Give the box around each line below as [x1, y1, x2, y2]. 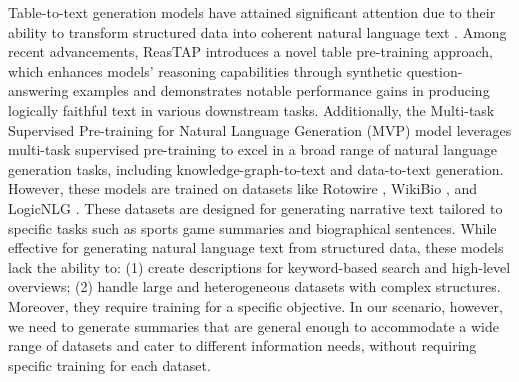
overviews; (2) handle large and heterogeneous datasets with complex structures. [8, 276, 501, 297]
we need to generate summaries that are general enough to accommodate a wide [8, 315, 500, 336]
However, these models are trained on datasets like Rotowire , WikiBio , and [8, 178, 478, 199]
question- [406, 60, 463, 81]
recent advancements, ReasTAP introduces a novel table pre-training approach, [8, 41, 493, 62]
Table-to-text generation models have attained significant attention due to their [8, 2, 496, 22]
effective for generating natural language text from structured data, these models [8, 237, 504, 258]
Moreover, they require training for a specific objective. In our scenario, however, [8, 295, 503, 316]
